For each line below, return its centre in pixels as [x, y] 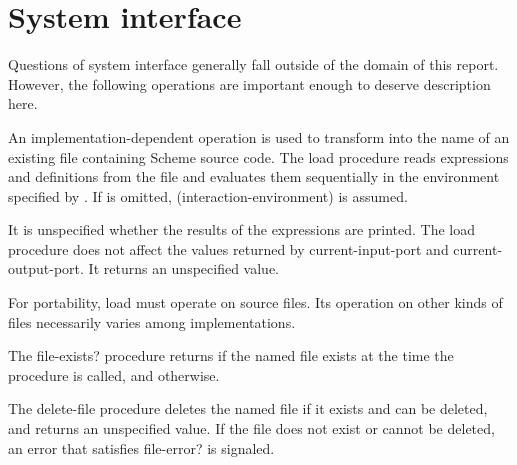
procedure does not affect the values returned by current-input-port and [228, 248]
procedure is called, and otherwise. [114, 374]
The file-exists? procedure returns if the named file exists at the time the [231, 355]
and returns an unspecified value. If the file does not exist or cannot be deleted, [251, 428]
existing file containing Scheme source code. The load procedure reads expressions [258, 156]
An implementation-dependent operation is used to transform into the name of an [259, 136]
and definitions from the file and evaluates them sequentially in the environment [254, 176]
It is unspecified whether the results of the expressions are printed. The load [242, 229]
